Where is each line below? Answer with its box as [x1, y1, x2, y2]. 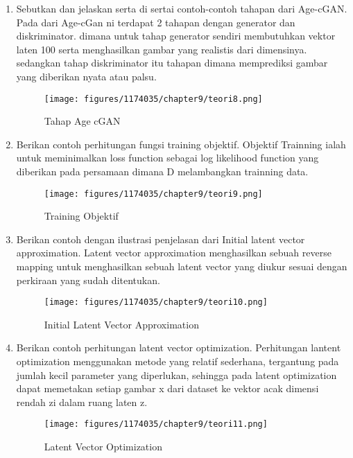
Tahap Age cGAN [44, 114, 121, 128]
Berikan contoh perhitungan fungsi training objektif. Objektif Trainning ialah [16, 136, 346, 151]
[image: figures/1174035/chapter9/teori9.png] [44, 188, 263, 199]
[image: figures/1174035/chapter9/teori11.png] [44, 419, 268, 430]
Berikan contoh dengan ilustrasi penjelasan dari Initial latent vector [16, 231, 305, 246]
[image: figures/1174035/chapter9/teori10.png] [44, 297, 268, 308]
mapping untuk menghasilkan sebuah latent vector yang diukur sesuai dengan [16, 259, 347, 274]
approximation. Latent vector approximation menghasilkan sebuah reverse [16, 245, 332, 260]
